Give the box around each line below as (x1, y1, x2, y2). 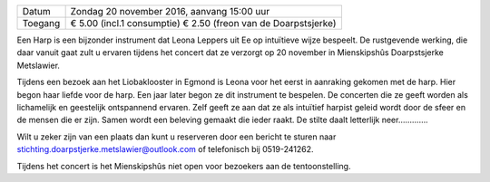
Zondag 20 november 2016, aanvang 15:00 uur (70, 5, 270, 17)
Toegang (22, 17, 61, 29)
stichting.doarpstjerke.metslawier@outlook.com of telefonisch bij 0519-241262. (16, 144, 314, 155)
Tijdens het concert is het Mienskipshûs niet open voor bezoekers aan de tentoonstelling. (16, 160, 351, 171)
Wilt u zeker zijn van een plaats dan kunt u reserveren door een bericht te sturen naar (16, 131, 337, 142)
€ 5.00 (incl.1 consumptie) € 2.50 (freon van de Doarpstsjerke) (70, 17, 337, 29)
